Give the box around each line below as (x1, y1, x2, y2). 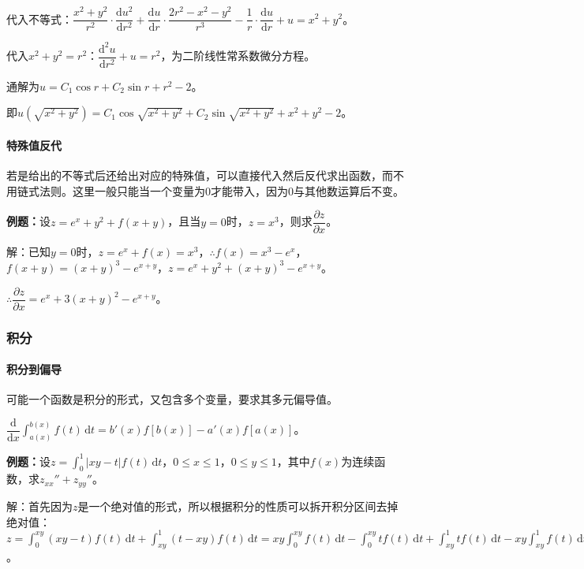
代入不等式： (6, 10, 73, 27)
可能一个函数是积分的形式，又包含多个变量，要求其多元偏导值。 (6, 391, 338, 407)
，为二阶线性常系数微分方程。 (160, 47, 316, 64)
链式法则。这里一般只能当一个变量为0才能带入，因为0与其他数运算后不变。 (17, 182, 404, 199)
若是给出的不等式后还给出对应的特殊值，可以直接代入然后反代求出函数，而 (6, 167, 393, 184)
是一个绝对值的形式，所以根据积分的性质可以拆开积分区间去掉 (77, 497, 399, 514)
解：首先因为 (6, 497, 73, 514)
